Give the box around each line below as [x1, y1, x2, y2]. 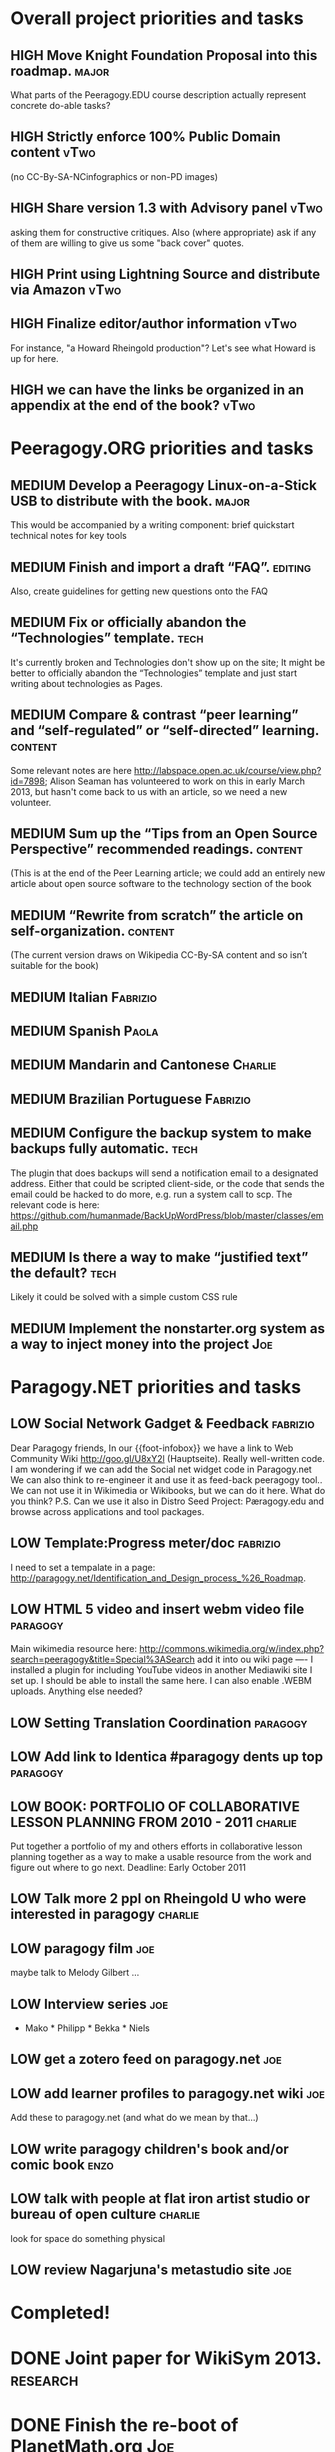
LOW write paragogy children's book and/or [10, 2140, 290, 2157]
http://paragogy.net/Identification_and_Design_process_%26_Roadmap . [10, 1572, 307, 1584]
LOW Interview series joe [10, 1995, 169, 2012]
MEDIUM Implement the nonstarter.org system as [10, 1320, 325, 1337]
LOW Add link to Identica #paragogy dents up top [10, 1748, 323, 1766]
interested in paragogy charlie [10, 1906, 200, 1923]
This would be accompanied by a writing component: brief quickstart [10, 519, 295, 531]
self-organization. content [10, 922, 175, 939]
